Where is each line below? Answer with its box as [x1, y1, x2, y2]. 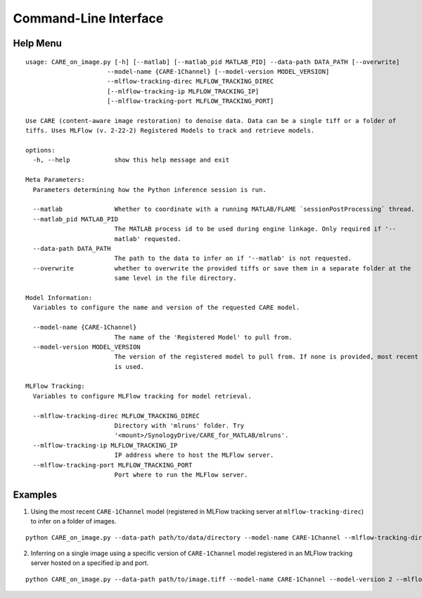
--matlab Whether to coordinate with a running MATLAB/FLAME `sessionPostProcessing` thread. [32, 205, 415, 214]
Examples [13, 488, 58, 500]
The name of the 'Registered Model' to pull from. [114, 333, 293, 341]
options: [25, 146, 56, 155]
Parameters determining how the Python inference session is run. [32, 186, 267, 193]
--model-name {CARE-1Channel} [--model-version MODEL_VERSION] [106, 67, 330, 75]
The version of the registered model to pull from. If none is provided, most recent [114, 353, 418, 361]
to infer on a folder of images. [30, 517, 117, 526]
